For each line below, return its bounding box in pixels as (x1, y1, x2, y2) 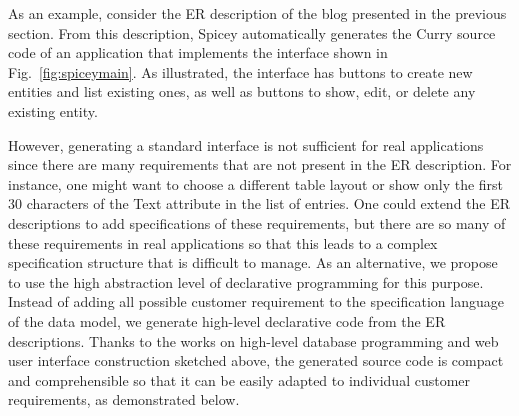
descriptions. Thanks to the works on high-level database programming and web (8, 330, 499, 351)
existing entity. (8, 100, 98, 121)
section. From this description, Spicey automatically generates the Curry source (8, 22, 496, 43)
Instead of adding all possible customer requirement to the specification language (8, 291, 504, 312)
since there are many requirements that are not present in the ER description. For (8, 154, 512, 175)
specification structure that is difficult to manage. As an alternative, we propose (8, 252, 498, 273)
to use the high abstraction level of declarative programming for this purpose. (8, 271, 484, 292)
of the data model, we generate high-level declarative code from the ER (8, 310, 446, 331)
